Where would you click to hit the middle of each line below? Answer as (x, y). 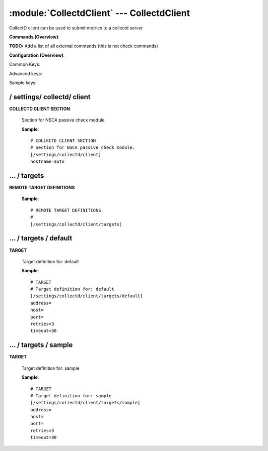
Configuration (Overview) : (37, 55)
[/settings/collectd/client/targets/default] (87, 296)
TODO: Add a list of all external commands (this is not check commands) (84, 46)
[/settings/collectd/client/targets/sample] (86, 403)
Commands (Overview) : (34, 37)
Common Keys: (25, 64)
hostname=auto (47, 162)
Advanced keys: (26, 73)
